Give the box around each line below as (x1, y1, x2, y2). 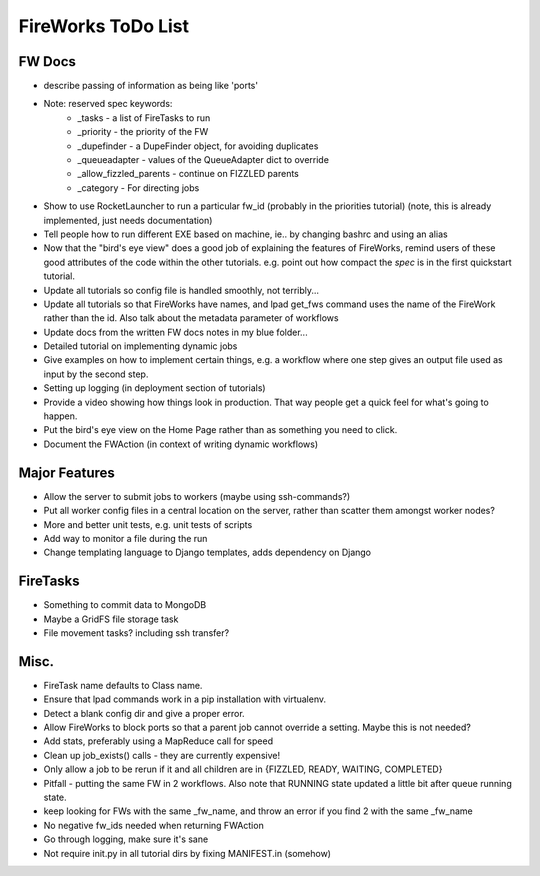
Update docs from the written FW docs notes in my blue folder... (43, 326, 309, 338)
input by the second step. (43, 368, 149, 380)
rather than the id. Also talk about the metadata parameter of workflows (43, 312, 339, 324)
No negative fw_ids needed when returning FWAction (43, 819, 264, 831)
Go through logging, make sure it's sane (43, 833, 209, 845)
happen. (43, 410, 78, 422)
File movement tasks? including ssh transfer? (43, 626, 230, 639)
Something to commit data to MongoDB (43, 599, 207, 611)
